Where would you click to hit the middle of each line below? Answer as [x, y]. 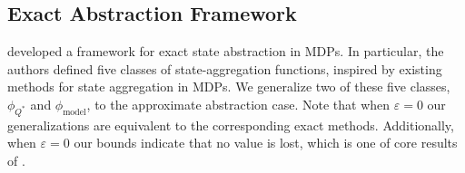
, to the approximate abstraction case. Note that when [238, 104]
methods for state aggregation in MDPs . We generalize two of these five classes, [229, 86]
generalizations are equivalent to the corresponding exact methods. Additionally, [231, 125]
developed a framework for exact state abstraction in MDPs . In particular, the [226, 51]
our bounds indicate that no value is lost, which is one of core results [266, 143]
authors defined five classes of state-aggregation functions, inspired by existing [225, 68]
